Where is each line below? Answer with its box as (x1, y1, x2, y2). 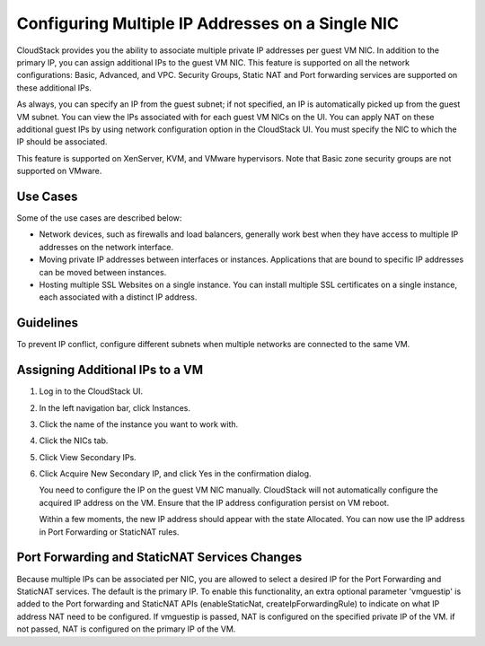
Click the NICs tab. (39, 435, 109, 446)
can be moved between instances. (39, 266, 167, 277)
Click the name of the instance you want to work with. (39, 418, 239, 430)
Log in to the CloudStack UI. (39, 386, 144, 397)
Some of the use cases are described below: (16, 212, 182, 223)
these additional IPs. (16, 82, 92, 93)
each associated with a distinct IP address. (39, 292, 198, 302)
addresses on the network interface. (39, 241, 174, 252)
